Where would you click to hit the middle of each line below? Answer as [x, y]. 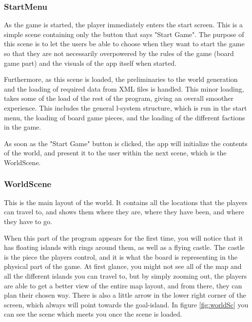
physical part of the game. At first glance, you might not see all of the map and [123, 266]
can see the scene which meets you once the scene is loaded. [93, 314]
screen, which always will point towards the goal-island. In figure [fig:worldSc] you [126, 304]
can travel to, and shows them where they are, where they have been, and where [124, 212]
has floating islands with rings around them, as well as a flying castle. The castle [124, 247]
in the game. [23, 127]
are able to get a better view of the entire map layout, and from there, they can [123, 285]
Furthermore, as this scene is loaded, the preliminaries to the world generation [121, 79]
